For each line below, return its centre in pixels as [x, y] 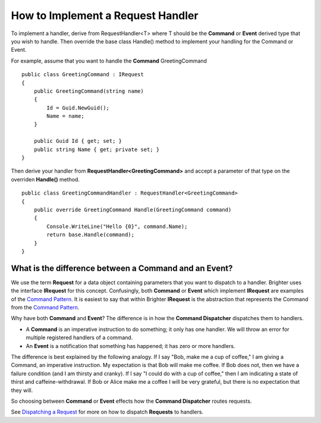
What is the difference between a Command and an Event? [122, 268]
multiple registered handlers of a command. [79, 338]
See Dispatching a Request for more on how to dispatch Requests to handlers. [107, 412]
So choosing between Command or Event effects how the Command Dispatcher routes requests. [131, 401]
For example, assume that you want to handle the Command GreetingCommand [109, 61]
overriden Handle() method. [45, 179]
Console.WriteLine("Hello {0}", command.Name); [117, 226]
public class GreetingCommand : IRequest [83, 75]
